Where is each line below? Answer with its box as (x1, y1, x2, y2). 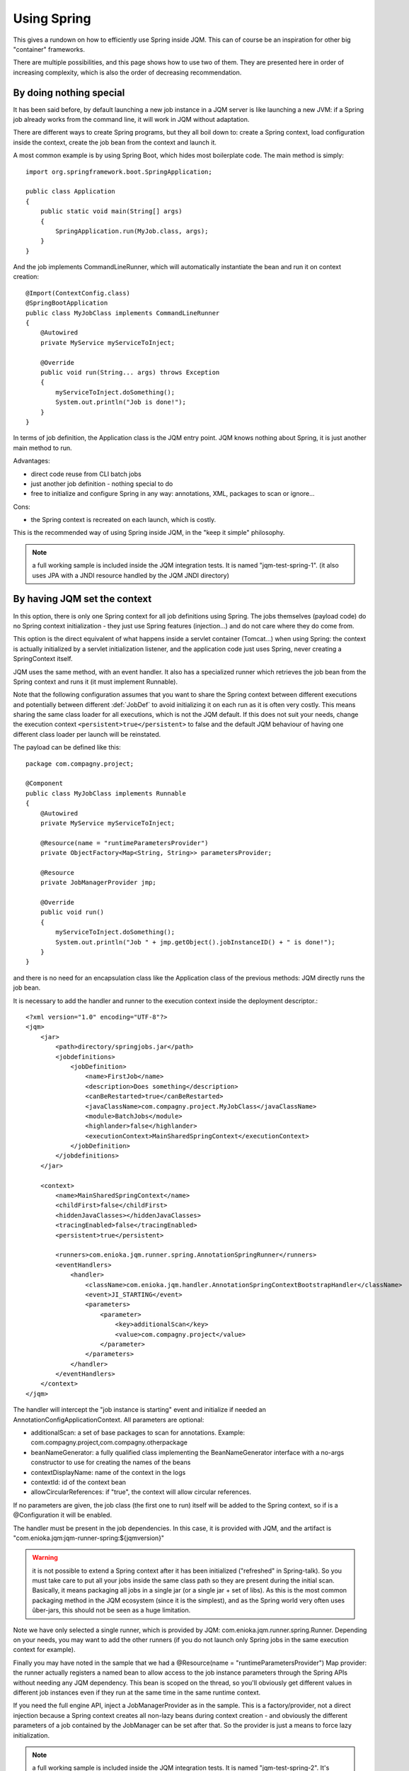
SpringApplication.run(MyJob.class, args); (55, 227, 209, 235)
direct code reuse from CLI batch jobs (30, 470, 142, 478)
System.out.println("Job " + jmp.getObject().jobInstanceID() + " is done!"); (55, 938, 335, 946)
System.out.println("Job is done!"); (55, 398, 187, 407)
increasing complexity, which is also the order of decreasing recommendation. (13, 68, 242, 77)
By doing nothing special (13, 86, 125, 98)
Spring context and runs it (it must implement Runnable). (13, 677, 178, 686)
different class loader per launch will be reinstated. (13, 730, 161, 738)
